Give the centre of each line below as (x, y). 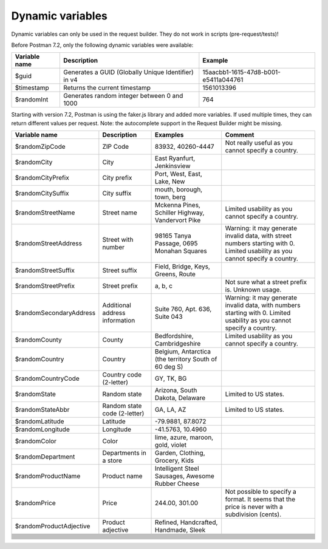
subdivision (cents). (253, 514)
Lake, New (170, 182)
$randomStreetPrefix (45, 286)
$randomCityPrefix (42, 178)
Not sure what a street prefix (266, 282)
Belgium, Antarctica (183, 352)
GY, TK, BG (171, 378)
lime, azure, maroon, (184, 437)
